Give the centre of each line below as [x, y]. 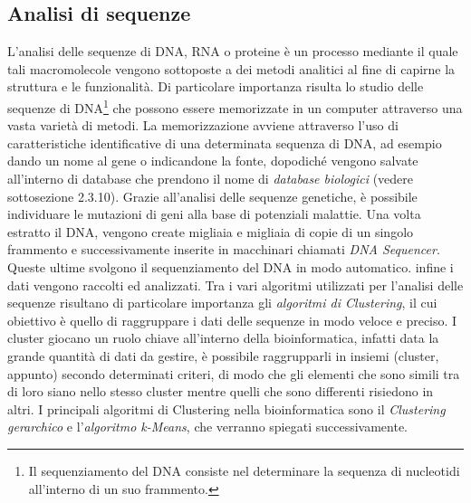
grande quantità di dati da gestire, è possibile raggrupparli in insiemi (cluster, [223, 355]
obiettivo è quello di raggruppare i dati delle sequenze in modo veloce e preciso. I [232, 320]
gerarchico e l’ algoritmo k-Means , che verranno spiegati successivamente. [208, 427]
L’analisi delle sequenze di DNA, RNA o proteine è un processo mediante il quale [233, 51]
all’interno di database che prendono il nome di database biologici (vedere [210, 179]
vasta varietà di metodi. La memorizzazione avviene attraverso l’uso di [203, 125]
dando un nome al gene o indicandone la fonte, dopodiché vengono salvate [213, 161]
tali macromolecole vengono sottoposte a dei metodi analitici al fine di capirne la [231, 68]
